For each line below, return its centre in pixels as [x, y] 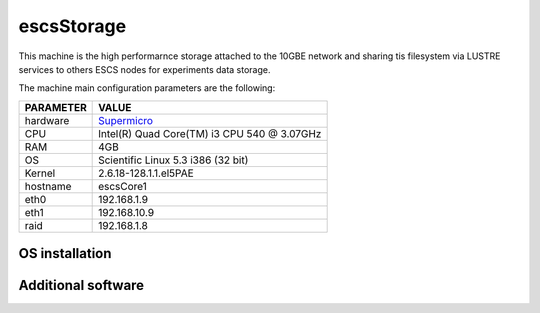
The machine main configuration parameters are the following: [147, 88]
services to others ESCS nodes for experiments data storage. [144, 69]
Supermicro [126, 120]
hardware [47, 120]
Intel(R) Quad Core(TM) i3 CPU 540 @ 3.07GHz [210, 133]
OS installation [65, 253]
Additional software [81, 285]
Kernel [40, 173]
